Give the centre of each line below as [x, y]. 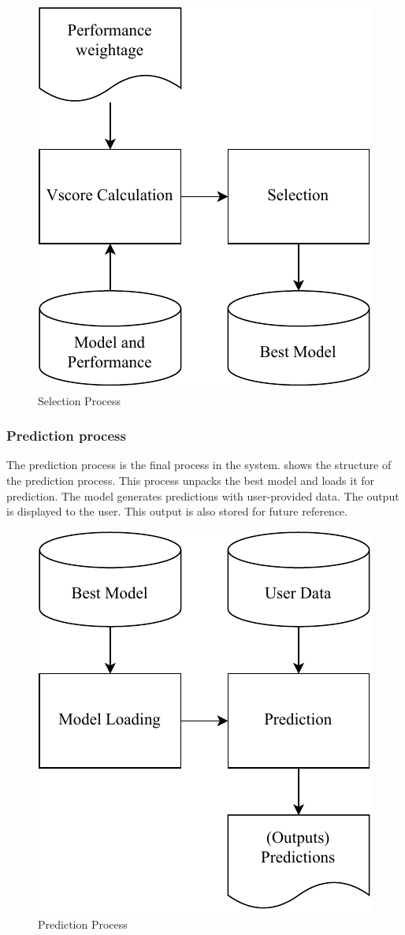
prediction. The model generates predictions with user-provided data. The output [203, 495]
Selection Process [79, 400]
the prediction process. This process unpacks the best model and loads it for [191, 480]
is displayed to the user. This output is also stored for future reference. [177, 511]
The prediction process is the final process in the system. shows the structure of [199, 465]
